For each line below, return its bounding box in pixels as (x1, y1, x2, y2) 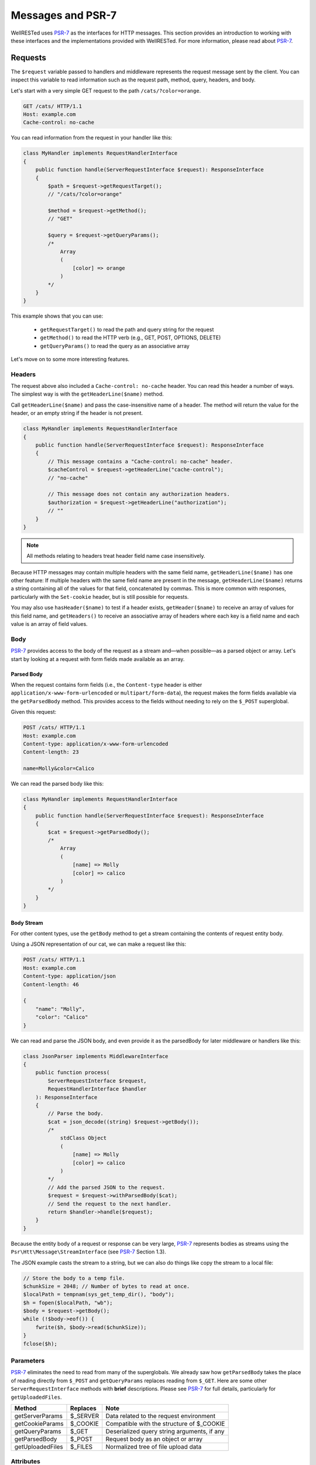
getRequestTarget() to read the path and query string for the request (40, 326, 214, 333)
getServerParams (14, 1412, 63, 1420)
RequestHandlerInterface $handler (47, 1086, 147, 1092)
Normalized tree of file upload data (105, 1442, 202, 1450)
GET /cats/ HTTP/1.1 (23, 103, 82, 110)
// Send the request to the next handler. (47, 1200, 172, 1207)
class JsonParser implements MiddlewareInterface (23, 1052, 169, 1059)
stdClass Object (60, 1134, 107, 1142)
